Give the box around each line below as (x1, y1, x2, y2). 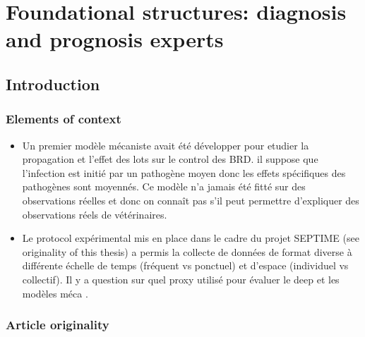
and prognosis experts (6, 25, 224, 54)
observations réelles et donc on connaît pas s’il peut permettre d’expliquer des (22, 192, 359, 207)
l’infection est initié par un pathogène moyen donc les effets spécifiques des (22, 165, 346, 180)
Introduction (6, 73, 100, 94)
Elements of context (6, 110, 121, 128)
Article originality (6, 316, 109, 333)
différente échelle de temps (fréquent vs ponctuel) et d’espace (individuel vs (22, 258, 349, 273)
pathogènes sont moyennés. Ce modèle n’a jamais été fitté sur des (22, 179, 306, 194)
